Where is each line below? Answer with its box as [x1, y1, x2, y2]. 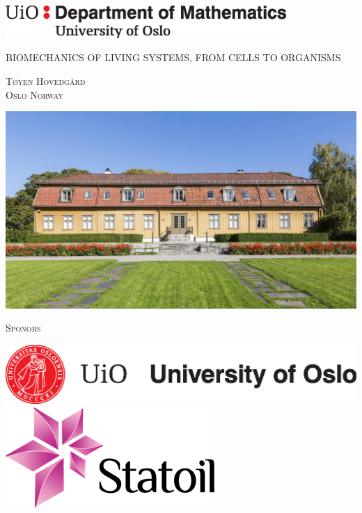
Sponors [6, 320, 41, 335]
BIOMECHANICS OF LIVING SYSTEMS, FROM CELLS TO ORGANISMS [6, 50, 341, 65]
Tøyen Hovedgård [6, 74, 86, 88]
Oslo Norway [6, 87, 64, 101]
